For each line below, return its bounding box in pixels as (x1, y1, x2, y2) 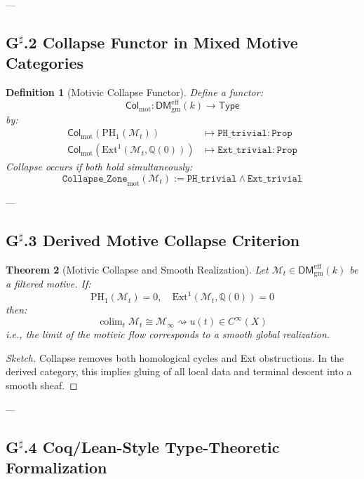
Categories (6, 52, 84, 74)
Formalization (6, 456, 107, 478)
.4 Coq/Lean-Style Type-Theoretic (23, 436, 280, 457)
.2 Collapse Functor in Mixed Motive (23, 31, 298, 53)
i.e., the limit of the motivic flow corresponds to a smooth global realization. (6, 327, 330, 342)
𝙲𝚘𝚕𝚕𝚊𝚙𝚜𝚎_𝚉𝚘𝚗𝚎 (62, 173, 128, 184)
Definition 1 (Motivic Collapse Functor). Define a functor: (6, 85, 263, 100)
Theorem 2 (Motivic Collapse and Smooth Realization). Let (6, 262, 269, 276)
